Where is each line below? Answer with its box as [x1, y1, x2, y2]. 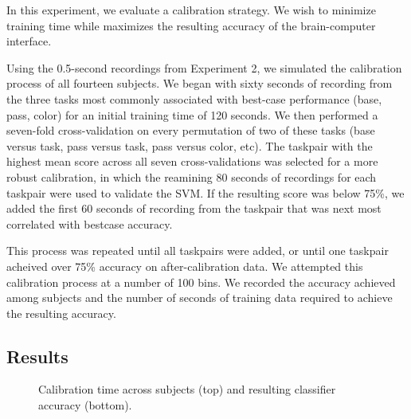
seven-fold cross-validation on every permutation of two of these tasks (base [6, 122, 375, 139]
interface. [6, 33, 52, 49]
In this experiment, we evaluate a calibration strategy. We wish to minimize [6, 2, 376, 18]
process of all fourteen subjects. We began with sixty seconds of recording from [6, 75, 393, 92]
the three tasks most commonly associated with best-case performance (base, [6, 90, 382, 107]
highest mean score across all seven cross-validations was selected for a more [6, 153, 378, 170]
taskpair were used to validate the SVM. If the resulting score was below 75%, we [6, 184, 405, 201]
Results [6, 343, 68, 368]
